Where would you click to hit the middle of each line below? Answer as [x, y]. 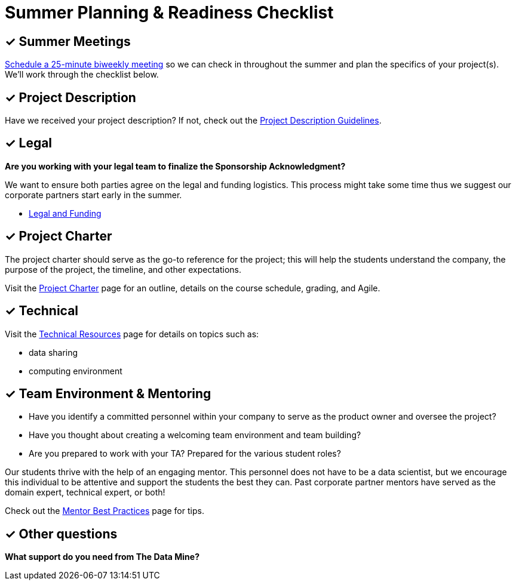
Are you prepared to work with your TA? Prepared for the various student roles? [185, 454]
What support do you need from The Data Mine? [102, 557]
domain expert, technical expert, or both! [85, 492]
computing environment [76, 371]
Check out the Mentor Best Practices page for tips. [105, 511]
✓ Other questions [61, 534]
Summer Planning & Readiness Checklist [169, 13]
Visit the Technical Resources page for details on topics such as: [132, 334]
